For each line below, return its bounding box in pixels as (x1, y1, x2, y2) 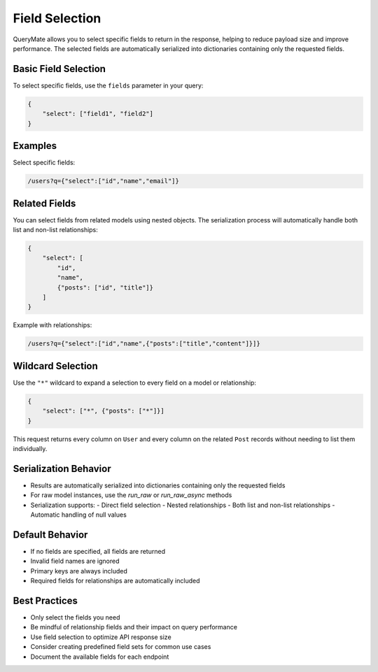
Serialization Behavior (13, 462, 111, 475)
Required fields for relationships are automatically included (30, 577, 200, 585)
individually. (13, 444, 48, 452)
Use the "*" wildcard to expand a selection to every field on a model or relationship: (13, 378, 257, 387)
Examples (13, 140, 57, 152)
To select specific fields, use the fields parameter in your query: (13, 81, 204, 90)
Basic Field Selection (13, 63, 106, 75)
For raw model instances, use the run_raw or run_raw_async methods (30, 491, 232, 499)
